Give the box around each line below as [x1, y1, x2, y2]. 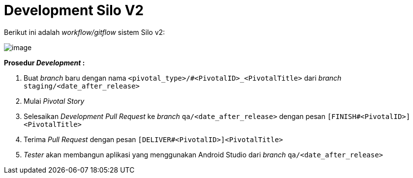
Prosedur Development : [4, 58, 85, 67]
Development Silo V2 [4, 2, 144, 19]
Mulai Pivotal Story [24, 96, 85, 105]
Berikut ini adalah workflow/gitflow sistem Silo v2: [4, 28, 165, 36]
